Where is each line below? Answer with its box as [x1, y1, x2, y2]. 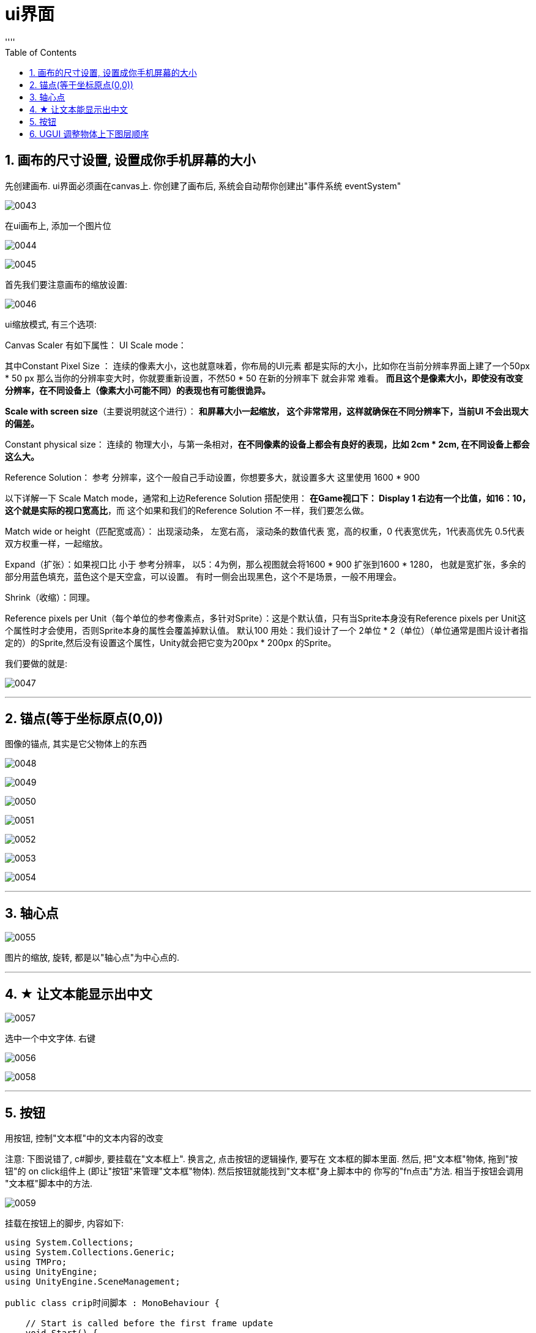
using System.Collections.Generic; [5, 1247, 176, 1257]
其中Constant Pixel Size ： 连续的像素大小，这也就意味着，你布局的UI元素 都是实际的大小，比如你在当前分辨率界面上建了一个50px [5, 360, 530, 371]
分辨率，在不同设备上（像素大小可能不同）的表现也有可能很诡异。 [5, 385, 270, 396]
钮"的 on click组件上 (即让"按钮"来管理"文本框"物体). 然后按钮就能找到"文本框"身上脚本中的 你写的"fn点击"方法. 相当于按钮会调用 [5, 1165, 524, 1176]
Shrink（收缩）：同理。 [5, 591, 95, 603]
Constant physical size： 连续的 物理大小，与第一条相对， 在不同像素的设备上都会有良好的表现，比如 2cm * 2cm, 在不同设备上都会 [5, 438, 530, 449]
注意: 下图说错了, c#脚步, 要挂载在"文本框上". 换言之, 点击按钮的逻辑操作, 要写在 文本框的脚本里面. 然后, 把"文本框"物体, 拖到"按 [5, 1153, 518, 1164]
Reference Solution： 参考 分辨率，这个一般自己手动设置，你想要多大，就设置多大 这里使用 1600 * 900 [5, 471, 420, 483]
